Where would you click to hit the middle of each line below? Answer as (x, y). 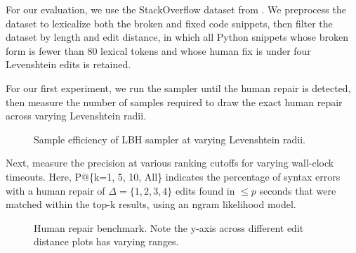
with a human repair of (55, 190)
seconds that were (298, 190)
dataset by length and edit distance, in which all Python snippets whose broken (177, 37)
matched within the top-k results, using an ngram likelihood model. (151, 204)
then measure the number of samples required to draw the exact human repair (174, 102)
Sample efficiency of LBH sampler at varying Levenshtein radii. (170, 139)
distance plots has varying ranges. (106, 241)
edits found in (205, 190)
